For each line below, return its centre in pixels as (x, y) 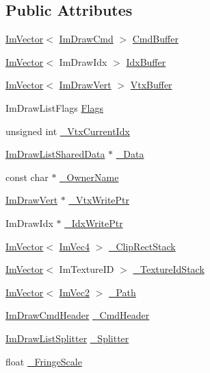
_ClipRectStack (142, 246)
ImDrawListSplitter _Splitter (67, 338)
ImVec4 (74, 246)
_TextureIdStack (169, 269)
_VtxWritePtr (99, 200)
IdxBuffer (146, 61)
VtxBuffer (151, 85)
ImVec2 (74, 292)
